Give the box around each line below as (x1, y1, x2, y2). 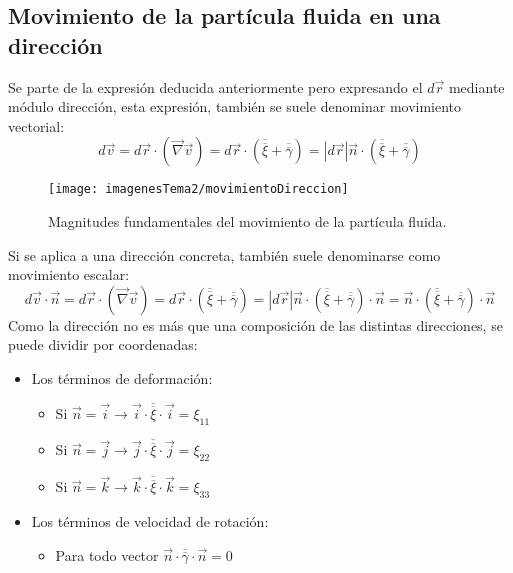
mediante (448, 76, 505, 97)
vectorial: (8, 115, 65, 136)
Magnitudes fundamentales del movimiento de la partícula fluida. (48, 211, 447, 232)
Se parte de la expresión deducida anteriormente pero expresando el (8, 76, 423, 97)
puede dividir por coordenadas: (8, 334, 198, 355)
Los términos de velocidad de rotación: (31, 511, 269, 532)
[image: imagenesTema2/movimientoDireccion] (48, 182, 349, 197)
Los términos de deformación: (31, 368, 213, 388)
